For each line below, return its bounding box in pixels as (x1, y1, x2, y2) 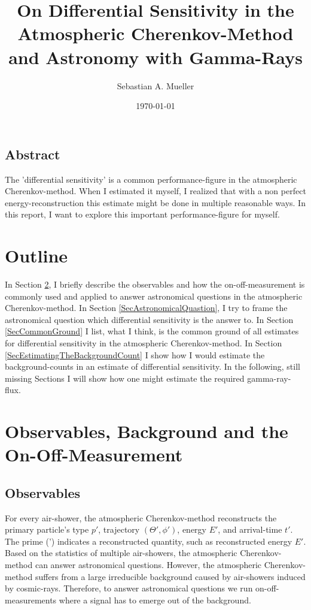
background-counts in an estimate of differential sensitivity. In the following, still (5, 360, 300, 373)
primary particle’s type (5, 523, 89, 536)
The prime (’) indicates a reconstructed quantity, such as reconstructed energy (5, 534, 292, 547)
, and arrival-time (218, 523, 282, 536)
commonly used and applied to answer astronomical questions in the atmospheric (5, 289, 303, 302)
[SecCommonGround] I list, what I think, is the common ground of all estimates (5, 325, 299, 337)
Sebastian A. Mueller (117, 79, 194, 92)
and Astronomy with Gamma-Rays (8, 44, 303, 69)
